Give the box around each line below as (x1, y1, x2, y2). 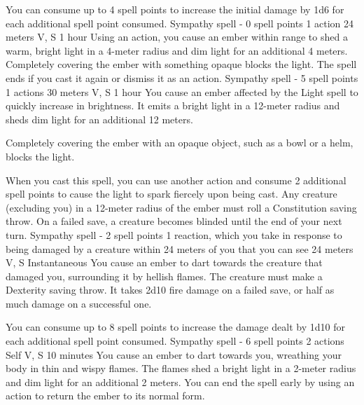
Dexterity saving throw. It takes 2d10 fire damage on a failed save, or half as (6, 282, 335, 297)
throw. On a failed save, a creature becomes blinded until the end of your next (6, 214, 342, 228)
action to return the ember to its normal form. (6, 388, 205, 403)
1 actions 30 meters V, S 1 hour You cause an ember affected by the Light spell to (6, 84, 358, 99)
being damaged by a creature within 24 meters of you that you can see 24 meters (6, 241, 353, 256)
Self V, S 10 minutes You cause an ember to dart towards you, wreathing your (6, 347, 342, 362)
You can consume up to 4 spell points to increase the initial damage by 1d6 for (6, 2, 344, 16)
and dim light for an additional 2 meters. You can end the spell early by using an (6, 374, 355, 389)
